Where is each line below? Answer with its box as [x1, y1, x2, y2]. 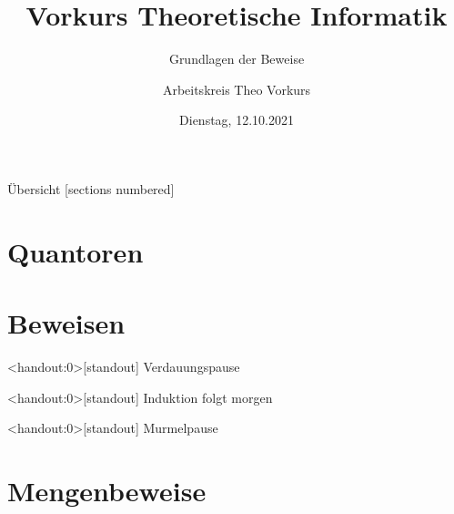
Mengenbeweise [7, 471, 207, 509]
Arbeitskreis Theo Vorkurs [162, 79, 311, 98]
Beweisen [7, 304, 126, 342]
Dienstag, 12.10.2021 [179, 110, 294, 129]
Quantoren [7, 232, 144, 270]
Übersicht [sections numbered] [7, 179, 175, 198]
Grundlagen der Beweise [168, 49, 305, 68]
